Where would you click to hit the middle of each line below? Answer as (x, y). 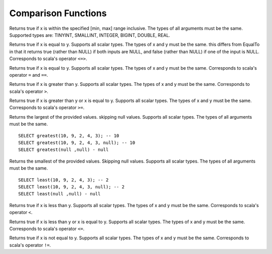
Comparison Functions (58, 13)
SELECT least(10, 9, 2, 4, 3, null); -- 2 (72, 187)
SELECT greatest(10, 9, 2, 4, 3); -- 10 (69, 136)
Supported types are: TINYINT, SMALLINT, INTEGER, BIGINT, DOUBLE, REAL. (90, 35)
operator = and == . (29, 75)
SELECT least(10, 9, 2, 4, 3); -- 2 (63, 180)
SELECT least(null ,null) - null (59, 194)
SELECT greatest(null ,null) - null (63, 150)
